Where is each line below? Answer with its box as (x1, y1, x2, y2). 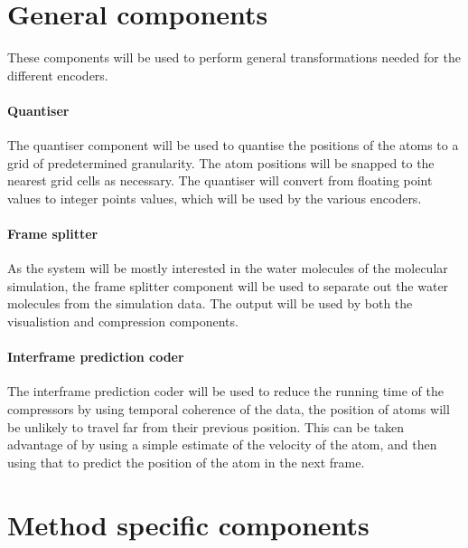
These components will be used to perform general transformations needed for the (7, 48, 461, 67)
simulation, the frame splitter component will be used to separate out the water (7, 276, 449, 295)
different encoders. (7, 65, 108, 84)
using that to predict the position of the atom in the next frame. (7, 452, 365, 471)
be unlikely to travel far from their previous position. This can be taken (7, 417, 405, 436)
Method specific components (7, 505, 370, 543)
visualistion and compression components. (7, 312, 239, 331)
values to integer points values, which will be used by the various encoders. (7, 188, 422, 207)
